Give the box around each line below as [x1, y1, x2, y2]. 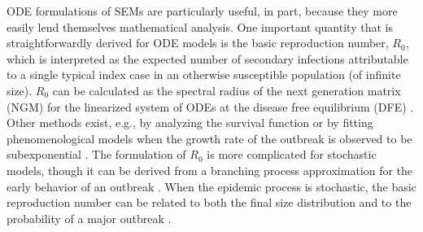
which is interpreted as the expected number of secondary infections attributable [7, 50, 408, 67]
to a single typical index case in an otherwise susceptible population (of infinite [7, 66, 401, 83]
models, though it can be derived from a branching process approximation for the [7, 161, 413, 178]
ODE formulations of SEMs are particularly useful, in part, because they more [7, 2, 398, 19]
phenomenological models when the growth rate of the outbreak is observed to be [7, 129, 412, 147]
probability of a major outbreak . [7, 209, 172, 226]
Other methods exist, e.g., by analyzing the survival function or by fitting [7, 114, 373, 131]
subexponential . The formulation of [7, 146, 186, 163]
